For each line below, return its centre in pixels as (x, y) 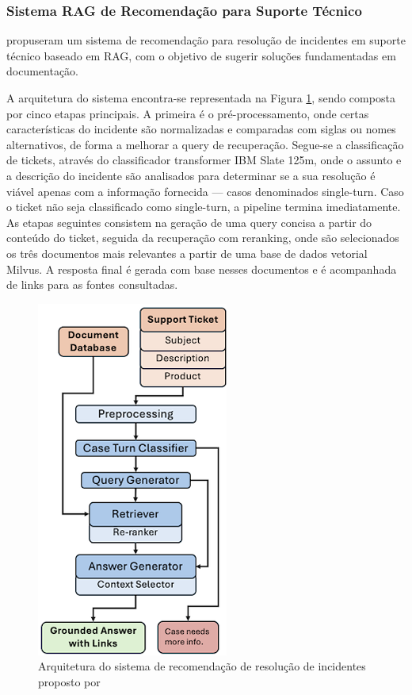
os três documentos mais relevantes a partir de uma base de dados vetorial (187, 253)
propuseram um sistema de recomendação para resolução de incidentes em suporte (206, 40)
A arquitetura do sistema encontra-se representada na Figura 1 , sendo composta (201, 98)
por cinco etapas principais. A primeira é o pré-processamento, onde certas (188, 113)
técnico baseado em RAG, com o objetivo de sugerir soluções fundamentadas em (201, 55)
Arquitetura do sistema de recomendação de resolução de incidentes (202, 666)
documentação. (42, 71)
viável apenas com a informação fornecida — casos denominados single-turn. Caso (205, 191)
